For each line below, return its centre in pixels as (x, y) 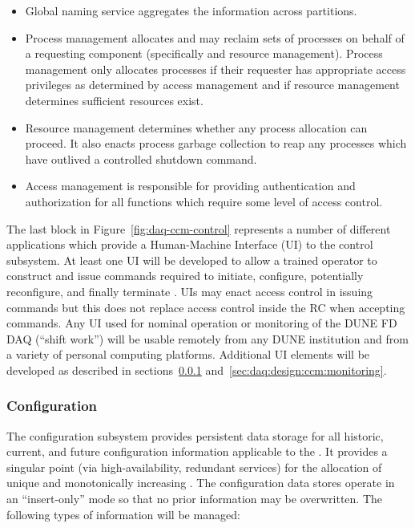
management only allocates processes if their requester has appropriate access (216, 69)
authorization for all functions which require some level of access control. (204, 201)
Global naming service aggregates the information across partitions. (191, 10)
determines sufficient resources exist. (114, 100)
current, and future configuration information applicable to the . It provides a (197, 451)
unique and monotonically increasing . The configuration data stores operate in (201, 483)
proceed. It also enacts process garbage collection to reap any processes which (216, 143)
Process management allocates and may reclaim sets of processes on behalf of (215, 37)
